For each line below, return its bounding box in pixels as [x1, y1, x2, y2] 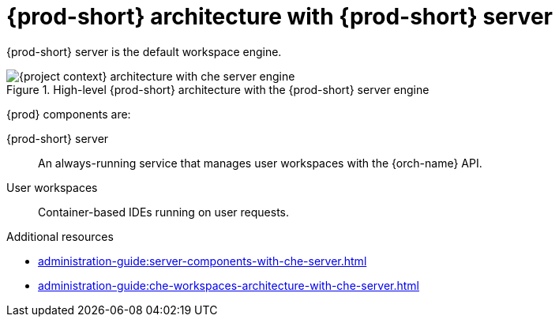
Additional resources [6, 229, 114, 243]
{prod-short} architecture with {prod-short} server [6, 3, 553, 30]
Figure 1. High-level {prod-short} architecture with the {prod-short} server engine [6, 82, 430, 96]
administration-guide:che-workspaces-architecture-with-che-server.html [38, 278, 419, 292]
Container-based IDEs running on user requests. [38, 205, 290, 219]
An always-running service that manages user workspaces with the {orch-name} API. [38, 156, 482, 170]
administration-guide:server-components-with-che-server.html [38, 254, 367, 268]
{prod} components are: [6, 107, 131, 121]
